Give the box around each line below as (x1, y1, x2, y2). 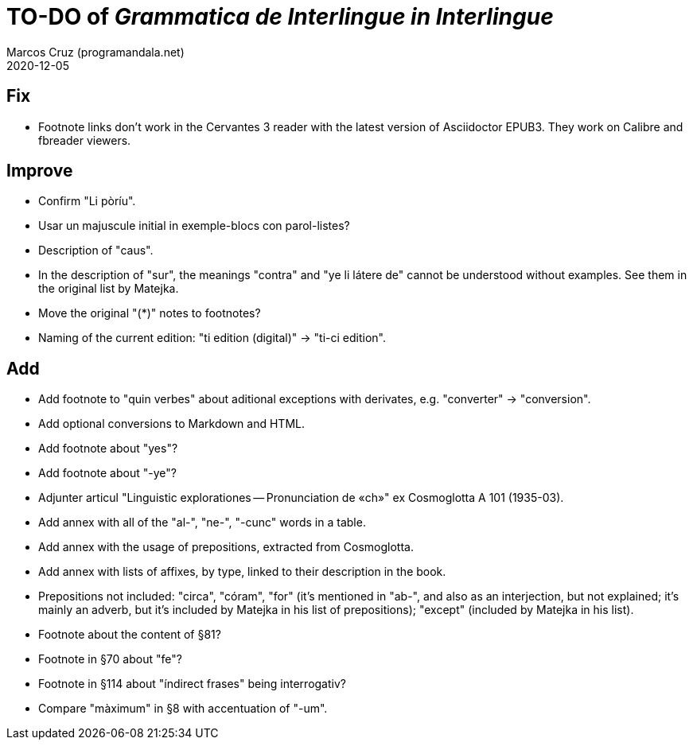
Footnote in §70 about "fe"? (38, 652, 182, 666)
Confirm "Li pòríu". (38, 194, 136, 208)
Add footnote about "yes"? (38, 441, 178, 456)
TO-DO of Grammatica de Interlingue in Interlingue (6, 3, 554, 30)
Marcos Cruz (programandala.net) (6, 45, 185, 59)
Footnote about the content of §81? (38, 627, 221, 642)
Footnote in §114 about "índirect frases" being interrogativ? (38, 677, 346, 691)
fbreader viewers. (38, 133, 131, 147)
